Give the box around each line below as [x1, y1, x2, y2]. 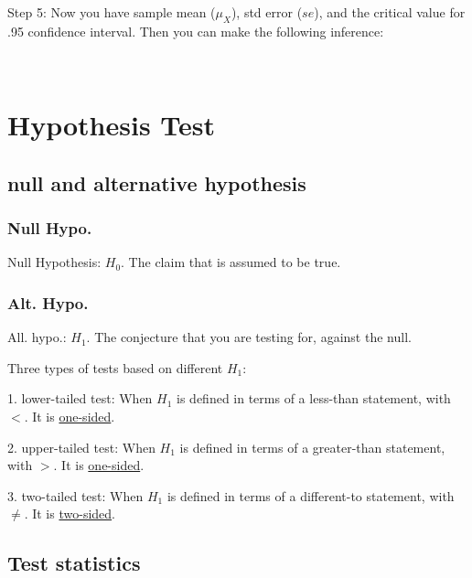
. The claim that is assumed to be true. [121, 252, 341, 272]
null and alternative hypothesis [7, 168, 306, 197]
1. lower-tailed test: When [7, 389, 153, 408]
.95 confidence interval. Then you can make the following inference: [7, 21, 384, 40]
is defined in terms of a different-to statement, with [166, 486, 455, 505]
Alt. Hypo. [7, 291, 89, 314]
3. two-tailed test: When [7, 486, 144, 505]
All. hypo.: [7, 327, 67, 347]
